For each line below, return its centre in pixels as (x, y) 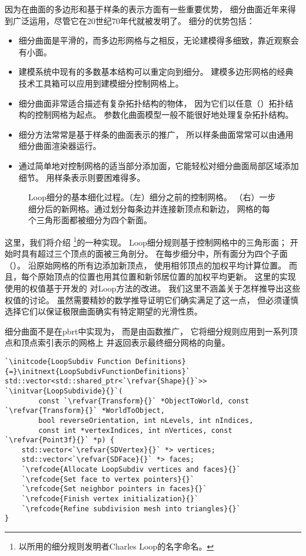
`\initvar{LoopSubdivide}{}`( (64, 391)
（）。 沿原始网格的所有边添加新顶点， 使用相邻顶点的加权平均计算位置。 (146, 265)
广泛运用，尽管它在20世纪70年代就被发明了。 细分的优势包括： (134, 20)
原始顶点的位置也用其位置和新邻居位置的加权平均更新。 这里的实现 (167, 277)
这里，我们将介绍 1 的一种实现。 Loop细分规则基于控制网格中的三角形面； (146, 241)
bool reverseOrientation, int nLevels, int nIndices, (146, 420)
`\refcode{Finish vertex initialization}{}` (110, 499)
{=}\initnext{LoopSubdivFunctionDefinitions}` (97, 371)
